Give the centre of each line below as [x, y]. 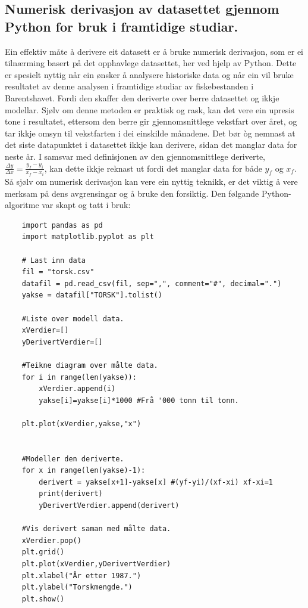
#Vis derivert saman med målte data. [96, 529]
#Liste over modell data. [73, 319]
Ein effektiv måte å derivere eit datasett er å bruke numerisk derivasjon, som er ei [154, 51]
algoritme [22, 205]
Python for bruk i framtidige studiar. [122, 26]
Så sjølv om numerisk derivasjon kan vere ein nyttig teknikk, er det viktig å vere [151, 181]
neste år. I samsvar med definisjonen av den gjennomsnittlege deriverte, [135, 156]
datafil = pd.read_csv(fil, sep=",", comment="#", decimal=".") [152, 283]
